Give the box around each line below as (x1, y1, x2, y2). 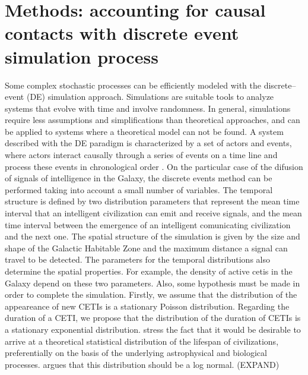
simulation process (5, 44, 158, 68)
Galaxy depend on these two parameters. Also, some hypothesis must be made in (5, 276, 300, 289)
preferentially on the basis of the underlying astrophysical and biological (5, 346, 267, 359)
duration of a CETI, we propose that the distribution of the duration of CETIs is (5, 311, 301, 324)
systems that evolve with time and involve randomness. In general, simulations (5, 102, 291, 114)
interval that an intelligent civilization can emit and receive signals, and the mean (5, 207, 302, 219)
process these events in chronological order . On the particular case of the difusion (5, 160, 303, 172)
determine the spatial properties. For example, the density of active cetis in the (5, 265, 293, 277)
